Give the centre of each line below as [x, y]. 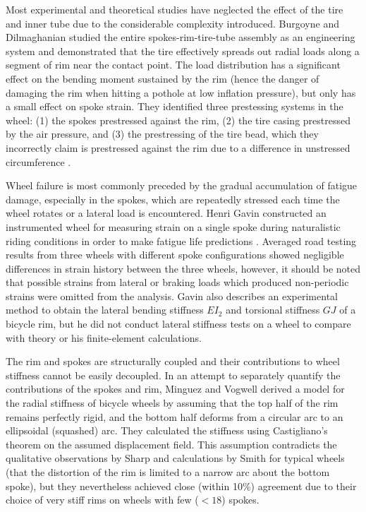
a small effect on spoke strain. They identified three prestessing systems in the [175, 106]
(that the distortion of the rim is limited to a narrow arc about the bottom [168, 472]
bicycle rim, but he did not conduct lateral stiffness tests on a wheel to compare [178, 324]
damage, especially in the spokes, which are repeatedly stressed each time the [173, 199]
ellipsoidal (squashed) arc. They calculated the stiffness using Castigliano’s [167, 430]
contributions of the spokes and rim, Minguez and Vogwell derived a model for [175, 389]
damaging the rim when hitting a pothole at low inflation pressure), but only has [181, 92]
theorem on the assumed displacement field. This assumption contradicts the [171, 444]
